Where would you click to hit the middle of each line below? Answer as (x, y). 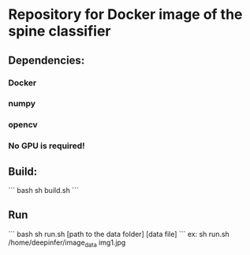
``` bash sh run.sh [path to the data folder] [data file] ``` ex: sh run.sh (119, 234)
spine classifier (60, 31)
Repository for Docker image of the (125, 15)
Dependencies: (47, 60)
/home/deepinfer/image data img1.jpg (67, 243)
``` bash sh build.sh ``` (43, 190)
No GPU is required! (47, 146)
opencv (23, 125)
